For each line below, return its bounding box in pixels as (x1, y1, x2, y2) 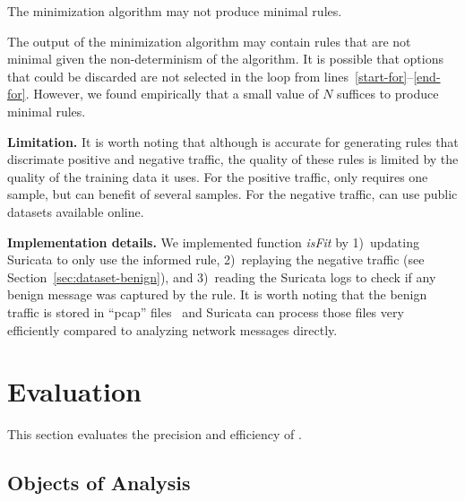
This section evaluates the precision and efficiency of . (7, 425, 302, 444)
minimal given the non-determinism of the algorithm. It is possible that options (7, 49, 443, 68)
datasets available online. (7, 202, 144, 220)
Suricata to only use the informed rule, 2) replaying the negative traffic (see (7, 250, 425, 269)
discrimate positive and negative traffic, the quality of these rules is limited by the (7, 150, 459, 168)
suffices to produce (337, 84, 439, 103)
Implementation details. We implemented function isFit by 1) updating (7, 232, 419, 251)
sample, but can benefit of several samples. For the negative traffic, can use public (7, 185, 458, 203)
